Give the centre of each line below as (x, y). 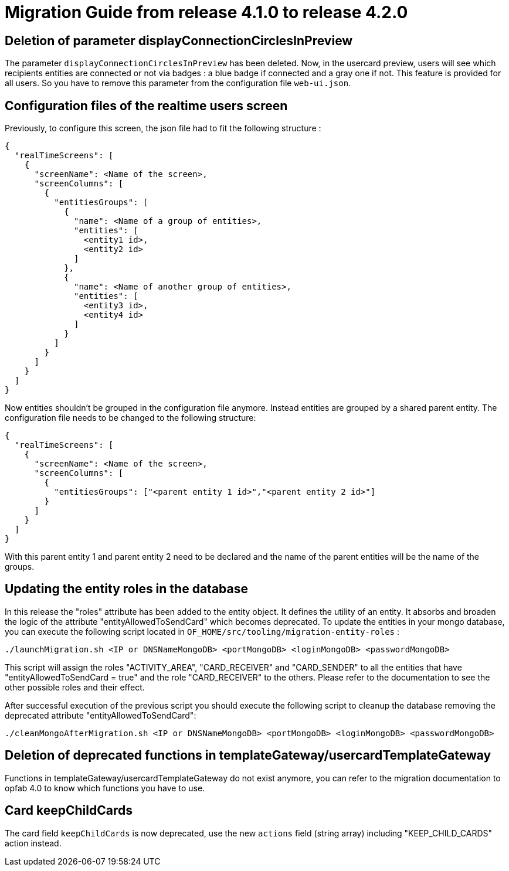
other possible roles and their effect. (75, 687)
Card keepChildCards (69, 811)
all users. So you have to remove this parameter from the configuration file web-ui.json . (178, 83)
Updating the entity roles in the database (126, 589)
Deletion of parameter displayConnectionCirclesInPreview (179, 40)
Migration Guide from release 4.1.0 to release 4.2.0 (206, 12)
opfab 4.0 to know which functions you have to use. (105, 788)
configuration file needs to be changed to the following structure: (130, 418)
